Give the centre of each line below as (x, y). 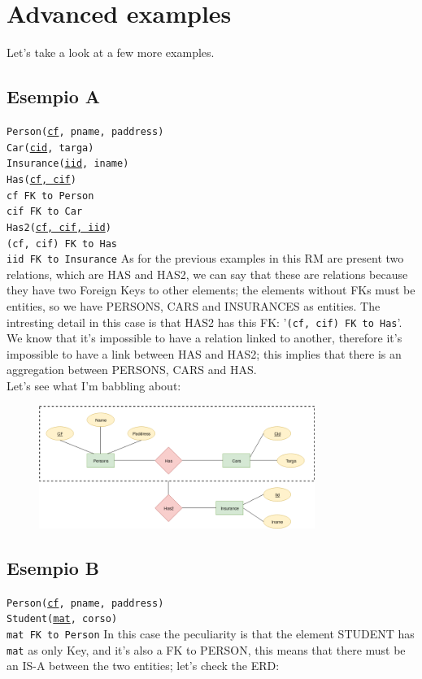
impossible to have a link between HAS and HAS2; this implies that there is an (204, 353)
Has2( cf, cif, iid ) (59, 227)
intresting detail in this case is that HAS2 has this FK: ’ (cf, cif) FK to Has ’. (204, 322)
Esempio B (53, 567)
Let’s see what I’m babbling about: (94, 386)
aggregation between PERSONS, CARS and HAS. (132, 370)
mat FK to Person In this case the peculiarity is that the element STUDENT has (211, 633)
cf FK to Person (50, 196)
